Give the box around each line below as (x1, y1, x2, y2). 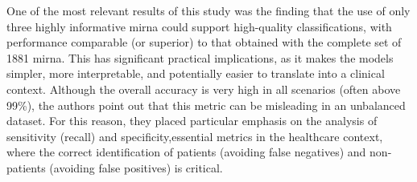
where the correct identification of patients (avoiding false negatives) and (6, 144, 366, 160)
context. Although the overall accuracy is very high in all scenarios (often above (6, 80, 401, 97)
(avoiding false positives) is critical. (49, 159, 223, 176)
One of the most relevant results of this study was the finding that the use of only (6, 2, 411, 18)
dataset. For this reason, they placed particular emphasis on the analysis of (6, 112, 378, 129)
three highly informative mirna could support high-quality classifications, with (6, 18, 392, 34)
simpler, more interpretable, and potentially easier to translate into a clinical (6, 65, 385, 82)
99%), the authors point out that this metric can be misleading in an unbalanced (6, 96, 406, 113)
